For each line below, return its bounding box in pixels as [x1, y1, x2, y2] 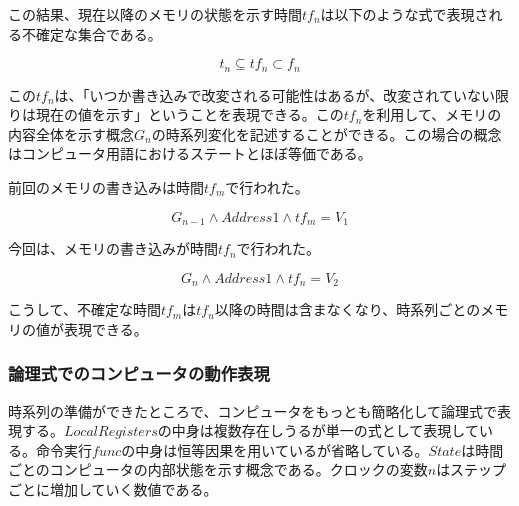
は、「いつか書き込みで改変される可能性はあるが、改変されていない [54, 84, 495, 105]
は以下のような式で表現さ [320, 4, 489, 24]
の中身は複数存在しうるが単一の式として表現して [157, 420, 479, 441]
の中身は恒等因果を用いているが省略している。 [121, 439, 429, 460]
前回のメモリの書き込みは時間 [8, 177, 204, 198]
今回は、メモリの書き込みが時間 [8, 238, 218, 259]
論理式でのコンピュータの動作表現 [8, 361, 270, 386]
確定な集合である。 [35, 23, 162, 44]
